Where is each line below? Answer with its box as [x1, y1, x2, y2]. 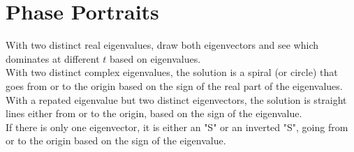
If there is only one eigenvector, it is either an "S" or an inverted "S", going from [6, 119, 348, 134]
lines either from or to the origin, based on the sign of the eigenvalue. [6, 106, 302, 121]
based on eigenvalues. [110, 51, 201, 66]
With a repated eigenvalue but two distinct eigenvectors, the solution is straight [6, 92, 347, 107]
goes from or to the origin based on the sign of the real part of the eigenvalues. [6, 78, 343, 93]
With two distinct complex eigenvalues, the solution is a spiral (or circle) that [6, 65, 338, 79]
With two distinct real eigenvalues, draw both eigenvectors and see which [6, 38, 318, 52]
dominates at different [6, 51, 100, 66]
